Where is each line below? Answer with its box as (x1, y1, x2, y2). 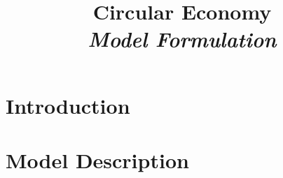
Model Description (6, 145, 189, 174)
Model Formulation (88, 24, 277, 54)
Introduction (6, 91, 130, 119)
